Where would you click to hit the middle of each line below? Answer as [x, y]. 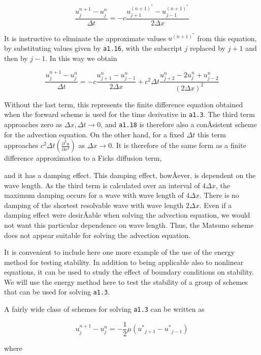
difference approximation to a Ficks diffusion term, [83, 158]
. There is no [219, 195]
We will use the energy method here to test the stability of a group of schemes [126, 282]
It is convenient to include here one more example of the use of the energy [120, 252]
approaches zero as [33, 124]
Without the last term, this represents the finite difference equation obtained [124, 104]
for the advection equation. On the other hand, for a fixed [94, 134]
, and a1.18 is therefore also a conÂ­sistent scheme [179, 124]
